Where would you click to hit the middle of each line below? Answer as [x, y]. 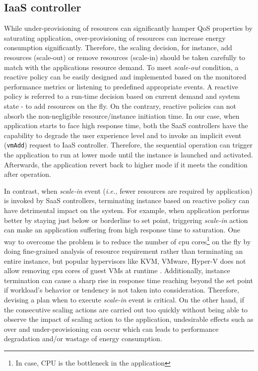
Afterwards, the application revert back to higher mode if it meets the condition [126, 164]
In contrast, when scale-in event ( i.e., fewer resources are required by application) [128, 190]
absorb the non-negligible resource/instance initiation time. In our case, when [122, 115]
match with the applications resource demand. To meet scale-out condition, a [121, 67]
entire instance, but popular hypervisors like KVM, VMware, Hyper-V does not [125, 260]
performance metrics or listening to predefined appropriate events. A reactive [121, 86]
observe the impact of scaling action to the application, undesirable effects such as [129, 319]
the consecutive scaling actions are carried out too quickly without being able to [126, 309]
